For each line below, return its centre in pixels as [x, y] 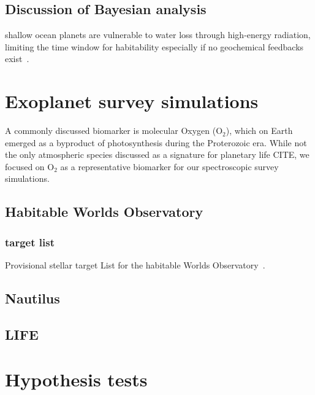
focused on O [30, 166]
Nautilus [32, 298]
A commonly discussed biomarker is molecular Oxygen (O [114, 131]
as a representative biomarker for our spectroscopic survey [169, 166]
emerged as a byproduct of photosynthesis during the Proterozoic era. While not [156, 142]
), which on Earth [259, 131]
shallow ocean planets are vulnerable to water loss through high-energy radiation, [158, 35]
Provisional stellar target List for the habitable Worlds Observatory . [135, 265]
